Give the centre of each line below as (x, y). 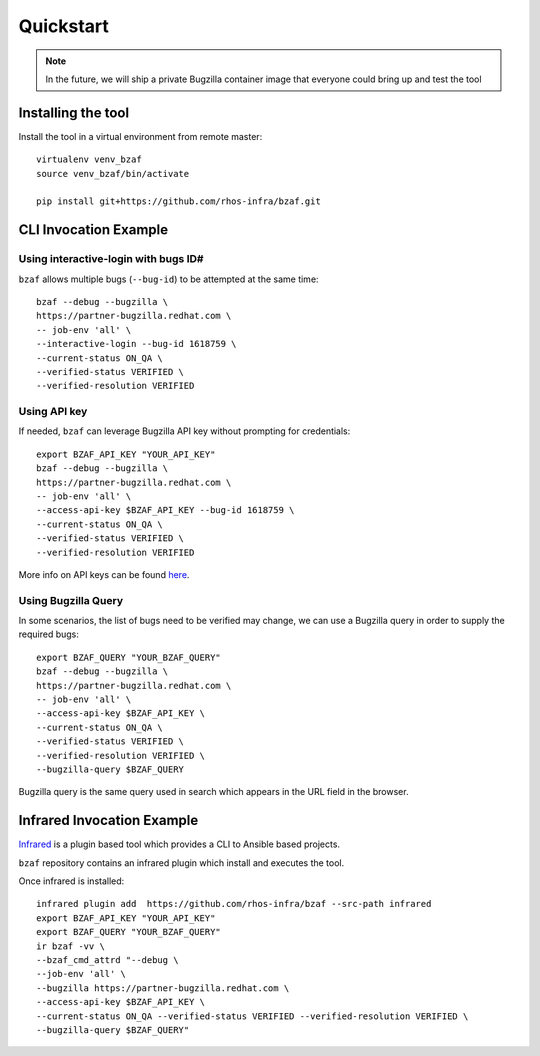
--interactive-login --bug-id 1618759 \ (136, 344)
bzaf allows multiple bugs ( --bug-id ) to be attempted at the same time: (168, 279)
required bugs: (49, 634)
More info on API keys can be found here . (104, 574)
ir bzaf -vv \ (70, 946)
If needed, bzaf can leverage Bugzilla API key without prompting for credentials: (184, 431)
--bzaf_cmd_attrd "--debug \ (107, 960)
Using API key (53, 412)
